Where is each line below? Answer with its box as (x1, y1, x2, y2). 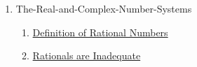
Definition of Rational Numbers (32, 24, 168, 39)
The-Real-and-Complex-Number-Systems (15, 1, 192, 15)
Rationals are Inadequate (32, 48, 141, 63)
